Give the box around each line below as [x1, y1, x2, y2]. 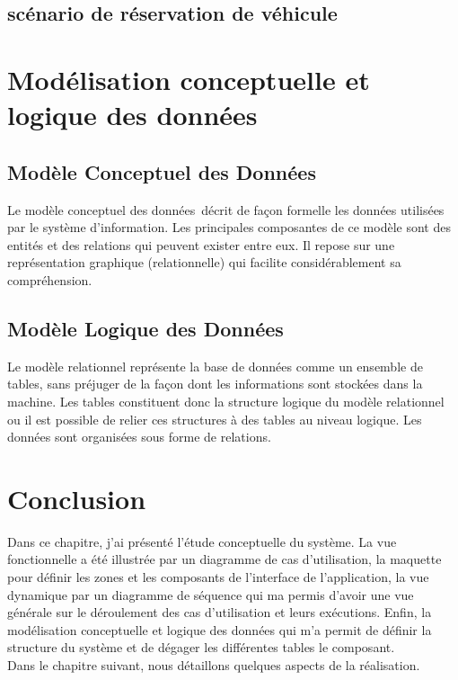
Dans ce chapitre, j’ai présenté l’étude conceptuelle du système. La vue [7, 532, 397, 550]
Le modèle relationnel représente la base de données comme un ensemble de [7, 356, 423, 375]
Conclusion [7, 479, 146, 516]
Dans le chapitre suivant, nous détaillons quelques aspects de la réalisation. [7, 655, 420, 674]
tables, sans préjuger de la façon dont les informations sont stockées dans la [7, 374, 423, 393]
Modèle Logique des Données [7, 314, 284, 342]
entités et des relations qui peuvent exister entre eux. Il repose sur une [7, 235, 395, 254]
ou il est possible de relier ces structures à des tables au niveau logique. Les [7, 409, 422, 428]
